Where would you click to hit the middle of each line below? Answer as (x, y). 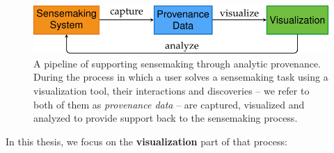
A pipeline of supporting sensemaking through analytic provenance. (177, 63)
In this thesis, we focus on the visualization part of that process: (146, 141)
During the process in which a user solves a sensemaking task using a (181, 77)
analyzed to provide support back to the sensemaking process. (166, 118)
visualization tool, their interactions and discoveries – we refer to (172, 91)
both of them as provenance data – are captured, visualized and (169, 104)
